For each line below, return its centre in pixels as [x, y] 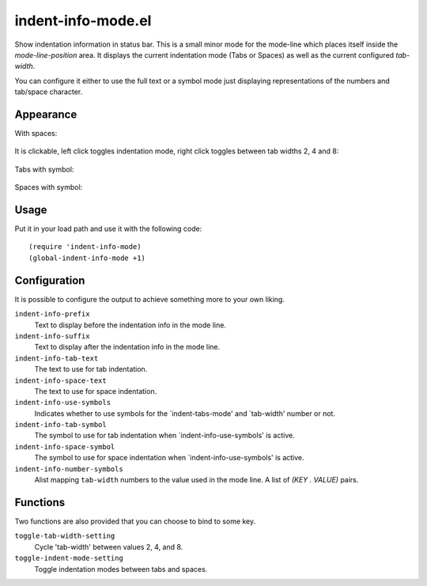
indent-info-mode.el [83, 21]
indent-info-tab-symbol [60, 425]
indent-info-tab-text [57, 358]
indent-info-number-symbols [69, 469]
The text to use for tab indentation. [91, 369]
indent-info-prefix [52, 314]
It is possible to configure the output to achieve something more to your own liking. [149, 299]
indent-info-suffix [52, 336]
